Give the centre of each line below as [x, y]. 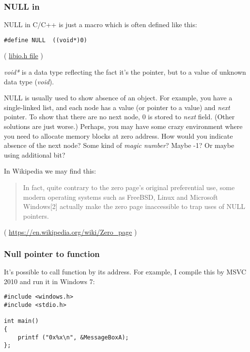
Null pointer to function [52, 253]
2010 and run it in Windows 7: [49, 281]
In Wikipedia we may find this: [50, 171]
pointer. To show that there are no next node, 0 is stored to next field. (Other [119, 117]
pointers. [36, 216]
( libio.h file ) [23, 56]
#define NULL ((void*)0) [46, 40]
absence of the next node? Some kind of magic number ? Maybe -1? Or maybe [119, 145]
